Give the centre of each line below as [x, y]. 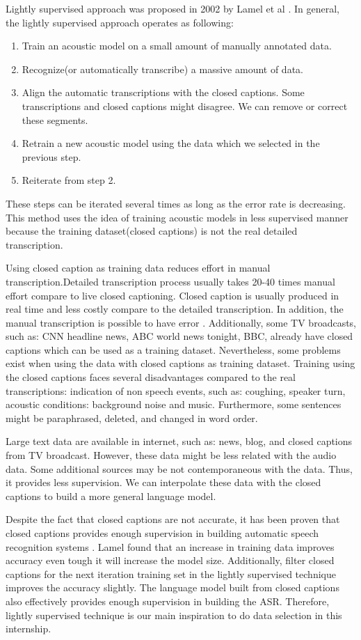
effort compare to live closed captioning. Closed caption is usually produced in [173, 295]
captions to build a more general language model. [111, 495]
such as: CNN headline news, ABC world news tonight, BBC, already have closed [179, 336]
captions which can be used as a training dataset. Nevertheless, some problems [173, 349]
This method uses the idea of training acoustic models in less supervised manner [177, 217]
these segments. [55, 119]
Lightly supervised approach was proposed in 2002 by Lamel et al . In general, [173, 8]
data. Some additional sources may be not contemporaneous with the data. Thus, [179, 468]
